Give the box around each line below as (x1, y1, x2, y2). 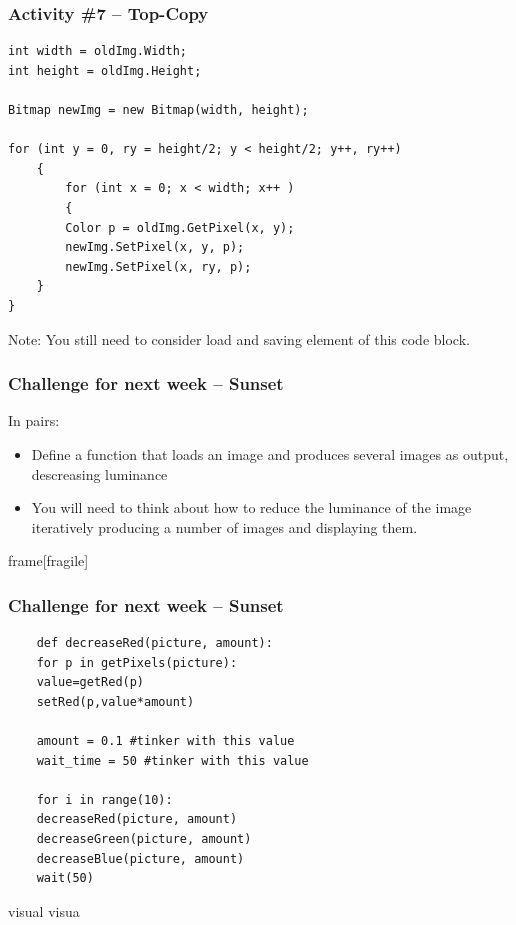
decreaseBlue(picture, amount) (36, 851, 245, 866)
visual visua (8, 900, 80, 921)
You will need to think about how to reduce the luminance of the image (31, 497, 472, 518)
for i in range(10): (36, 792, 173, 807)
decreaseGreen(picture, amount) (36, 832, 252, 847)
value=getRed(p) (36, 675, 145, 690)
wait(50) (36, 871, 94, 886)
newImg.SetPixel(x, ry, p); (65, 259, 252, 274)
